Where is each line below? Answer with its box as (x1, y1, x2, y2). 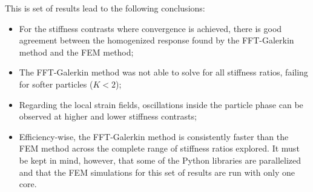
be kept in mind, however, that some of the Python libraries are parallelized (19, 153, 301, 166)
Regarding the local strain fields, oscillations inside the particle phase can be (19, 98, 303, 110)
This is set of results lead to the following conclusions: (5, 2, 205, 14)
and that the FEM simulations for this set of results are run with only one (19, 165, 295, 178)
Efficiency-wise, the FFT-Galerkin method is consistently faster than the (19, 130, 289, 142)
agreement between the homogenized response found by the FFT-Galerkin (19, 34, 294, 46)
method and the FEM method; (19, 45, 134, 58)
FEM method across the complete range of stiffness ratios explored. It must (19, 142, 300, 155)
